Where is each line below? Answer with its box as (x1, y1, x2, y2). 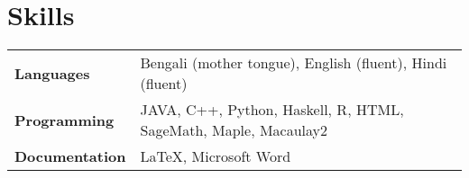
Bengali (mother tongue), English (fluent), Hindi (140, 52, 447, 74)
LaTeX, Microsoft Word (140, 146, 291, 167)
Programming (14, 109, 115, 130)
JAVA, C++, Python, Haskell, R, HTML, (140, 99, 404, 120)
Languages (14, 62, 90, 84)
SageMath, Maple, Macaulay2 (140, 120, 328, 141)
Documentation (14, 146, 126, 167)
